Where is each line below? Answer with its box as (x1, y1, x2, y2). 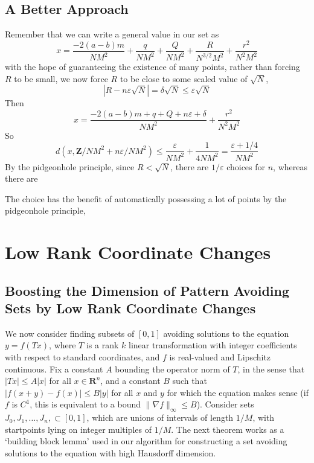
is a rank (86, 339, 119, 351)
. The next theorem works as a (171, 423, 284, 435)
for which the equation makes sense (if (167, 386, 309, 398)
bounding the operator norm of (115, 362, 230, 375)
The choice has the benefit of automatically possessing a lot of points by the (5, 192, 287, 205)
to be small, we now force (14, 72, 108, 85)
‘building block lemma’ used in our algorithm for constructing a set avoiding (5, 435, 287, 447)
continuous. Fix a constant (5, 362, 103, 375)
